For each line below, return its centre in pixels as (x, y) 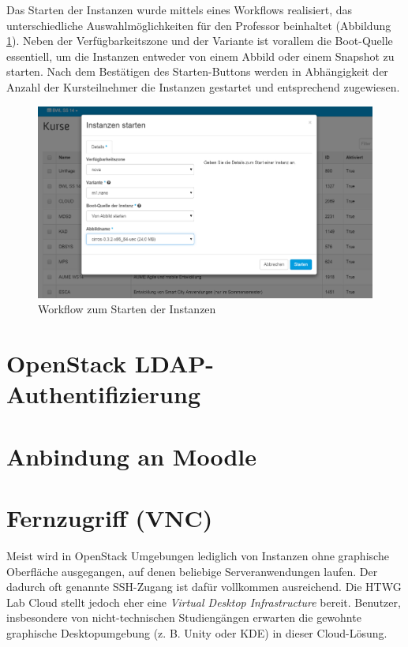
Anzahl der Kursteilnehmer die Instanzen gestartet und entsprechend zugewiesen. (203, 86)
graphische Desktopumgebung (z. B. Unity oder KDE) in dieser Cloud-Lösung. (197, 633)
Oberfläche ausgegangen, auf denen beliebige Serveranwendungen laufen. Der (192, 571)
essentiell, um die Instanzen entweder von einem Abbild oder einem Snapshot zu (200, 56)
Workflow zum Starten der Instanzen (127, 309)
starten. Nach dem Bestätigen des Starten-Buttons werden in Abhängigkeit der (197, 71)
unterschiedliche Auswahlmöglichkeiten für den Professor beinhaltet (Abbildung (199, 25)
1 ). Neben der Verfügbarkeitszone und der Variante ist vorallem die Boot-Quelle (200, 41)
